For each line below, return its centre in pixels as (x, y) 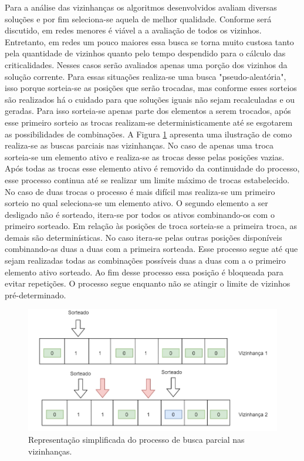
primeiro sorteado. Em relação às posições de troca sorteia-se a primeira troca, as (151, 226)
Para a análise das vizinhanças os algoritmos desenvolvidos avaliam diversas (141, 7)
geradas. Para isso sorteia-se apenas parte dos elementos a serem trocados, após (148, 111)
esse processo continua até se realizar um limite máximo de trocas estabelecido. (147, 179)
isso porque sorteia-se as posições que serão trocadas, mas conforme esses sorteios (151, 88)
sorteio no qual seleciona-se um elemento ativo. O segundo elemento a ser (136, 203)
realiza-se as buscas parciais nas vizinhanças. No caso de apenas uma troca (139, 145)
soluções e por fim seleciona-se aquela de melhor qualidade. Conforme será (138, 18)
